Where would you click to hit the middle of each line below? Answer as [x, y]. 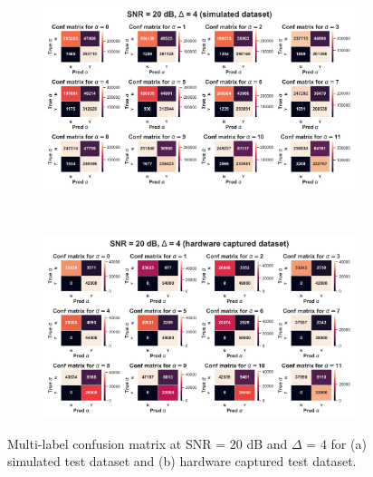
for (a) [349, 443]
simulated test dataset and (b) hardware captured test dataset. [182, 461]
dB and [267, 443]
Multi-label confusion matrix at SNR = [117, 443]
